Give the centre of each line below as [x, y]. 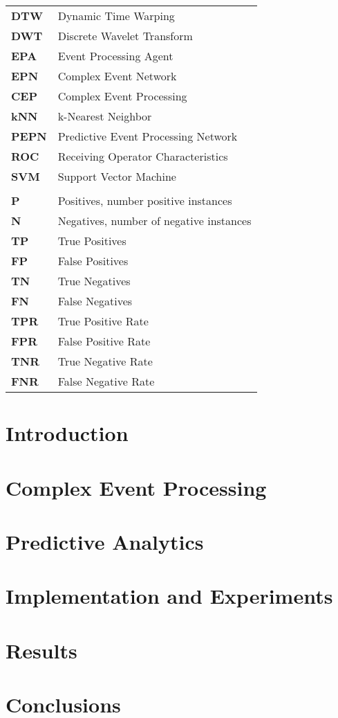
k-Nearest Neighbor [105, 116]
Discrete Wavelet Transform [125, 36]
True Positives [92, 241]
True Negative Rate [105, 361]
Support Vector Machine [117, 176]
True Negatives [94, 281]
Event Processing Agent [115, 56]
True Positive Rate [103, 321]
